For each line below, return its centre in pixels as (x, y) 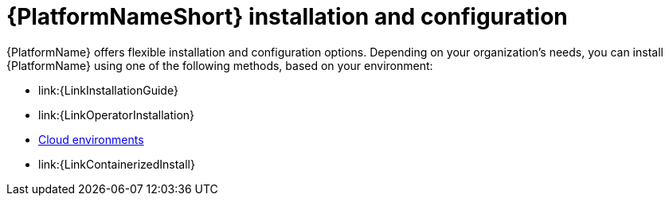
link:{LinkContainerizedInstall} (117, 164)
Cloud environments (91, 139)
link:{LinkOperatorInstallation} (117, 115)
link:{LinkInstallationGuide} (108, 90)
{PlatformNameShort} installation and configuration (287, 17)
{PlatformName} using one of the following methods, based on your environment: (220, 65)
